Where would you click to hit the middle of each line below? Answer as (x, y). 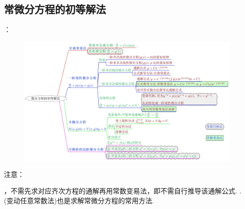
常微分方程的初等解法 (55, 9)
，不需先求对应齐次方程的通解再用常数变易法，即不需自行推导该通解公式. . (123, 190)
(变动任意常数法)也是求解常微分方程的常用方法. (79, 200)
